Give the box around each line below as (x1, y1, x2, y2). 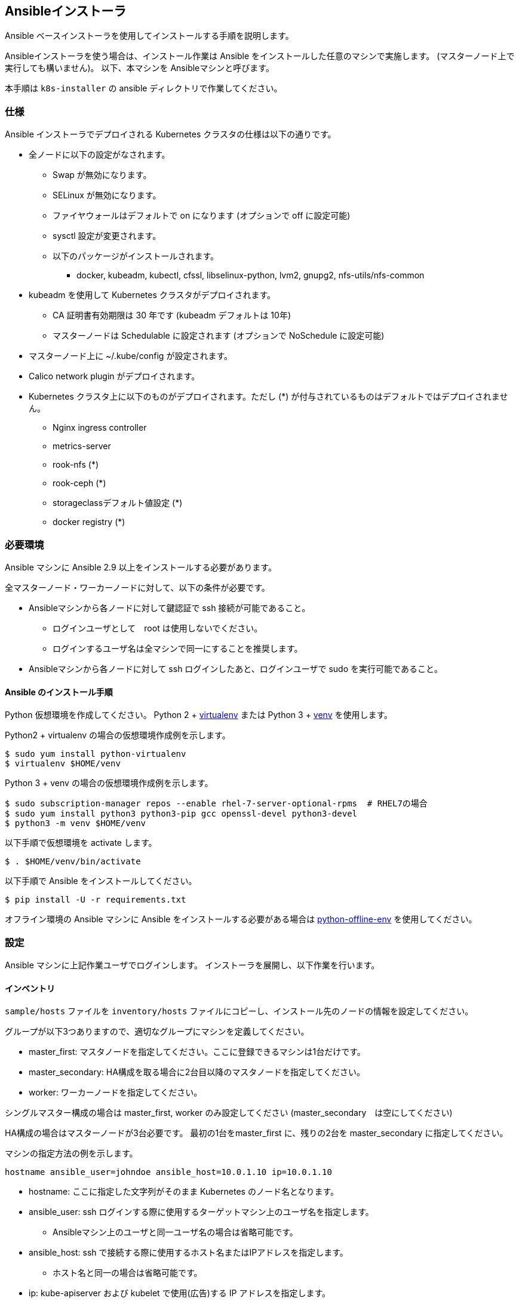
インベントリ (5, 983, 55, 993)
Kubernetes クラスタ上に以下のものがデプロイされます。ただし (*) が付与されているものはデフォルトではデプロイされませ (29, 391, 508, 402)
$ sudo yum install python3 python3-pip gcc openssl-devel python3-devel (5, 809, 358, 819)
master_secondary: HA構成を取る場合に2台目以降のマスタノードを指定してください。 (29, 1067, 366, 1078)
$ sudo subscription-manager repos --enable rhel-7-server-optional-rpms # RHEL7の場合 (5, 799, 428, 809)
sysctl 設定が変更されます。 (53, 231, 161, 241)
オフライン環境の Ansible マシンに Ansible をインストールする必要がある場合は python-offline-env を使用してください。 (5, 914, 477, 925)
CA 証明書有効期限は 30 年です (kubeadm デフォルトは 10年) (53, 310, 291, 321)
